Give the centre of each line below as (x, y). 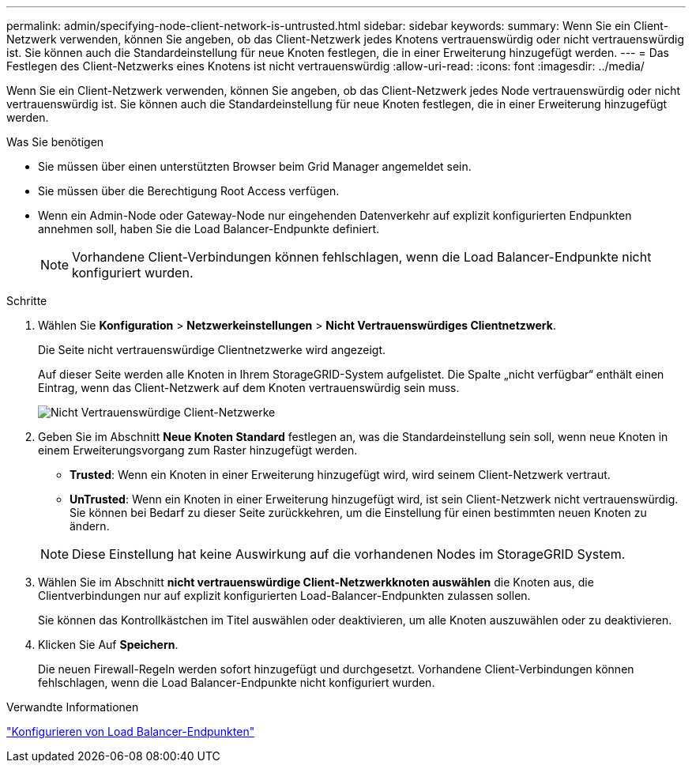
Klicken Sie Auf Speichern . (108, 645)
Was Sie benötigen (55, 142)
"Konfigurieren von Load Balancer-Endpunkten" (131, 731)
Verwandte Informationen (73, 707)
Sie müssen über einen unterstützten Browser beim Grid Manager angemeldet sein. (255, 166)
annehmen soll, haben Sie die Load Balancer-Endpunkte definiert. (209, 229)
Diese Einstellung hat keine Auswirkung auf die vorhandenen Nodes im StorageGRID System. (349, 554)
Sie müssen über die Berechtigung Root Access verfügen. (189, 191)
